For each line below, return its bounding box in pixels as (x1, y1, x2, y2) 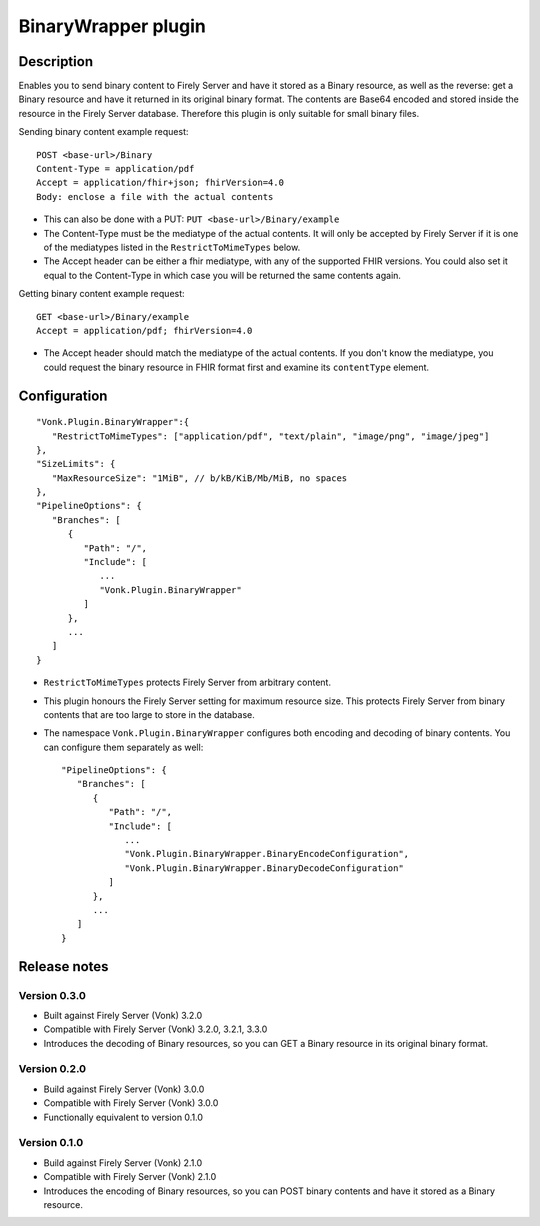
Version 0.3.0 (18, 988, 87, 1002)
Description (18, 53, 94, 70)
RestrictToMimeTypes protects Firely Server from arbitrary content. (43, 676, 332, 689)
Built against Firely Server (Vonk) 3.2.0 (43, 1009, 203, 1021)
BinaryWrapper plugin (18, 15, 207, 37)
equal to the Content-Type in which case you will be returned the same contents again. (43, 269, 402, 281)
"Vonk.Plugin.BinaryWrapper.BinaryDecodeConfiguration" (124, 862, 404, 874)
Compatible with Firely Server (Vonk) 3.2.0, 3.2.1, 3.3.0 (43, 1023, 268, 1035)
